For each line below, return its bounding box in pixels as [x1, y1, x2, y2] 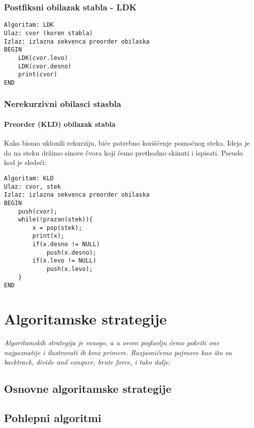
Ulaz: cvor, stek [4, 183, 61, 190]
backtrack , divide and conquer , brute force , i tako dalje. [4, 357, 171, 367]
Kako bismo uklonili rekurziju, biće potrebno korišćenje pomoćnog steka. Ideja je [4, 138, 250, 148]
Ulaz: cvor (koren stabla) [4, 29, 93, 37]
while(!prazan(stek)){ [18, 216, 93, 223]
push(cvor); [18, 208, 58, 215]
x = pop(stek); [32, 224, 82, 231]
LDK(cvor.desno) [18, 62, 72, 70]
